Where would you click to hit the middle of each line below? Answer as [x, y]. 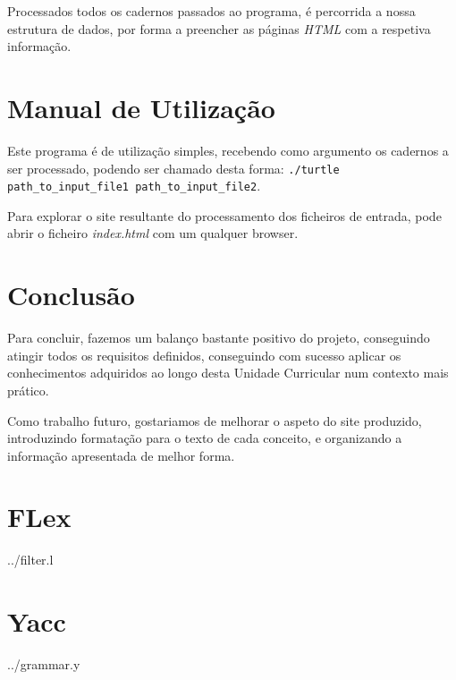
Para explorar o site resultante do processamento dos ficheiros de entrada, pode [224, 215]
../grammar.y [44, 664]
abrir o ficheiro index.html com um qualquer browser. [153, 233]
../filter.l [30, 560]
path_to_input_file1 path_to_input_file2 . [134, 186]
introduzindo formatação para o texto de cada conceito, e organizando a [205, 438]
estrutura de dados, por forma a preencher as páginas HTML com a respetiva [219, 28]
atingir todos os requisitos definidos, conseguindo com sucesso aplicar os [204, 355]
